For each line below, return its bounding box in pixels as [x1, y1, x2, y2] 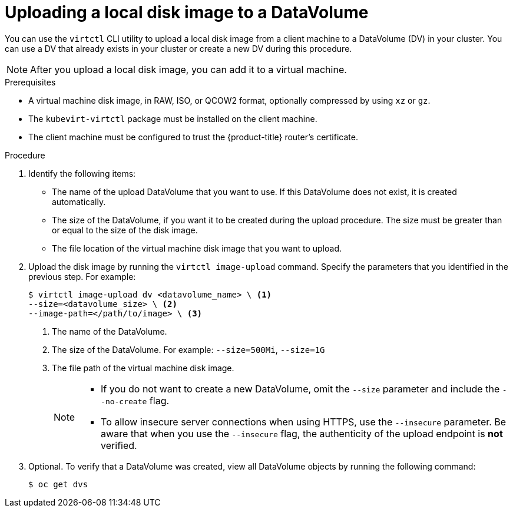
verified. [101, 439, 137, 451]
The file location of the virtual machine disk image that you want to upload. [52, 243, 342, 253]
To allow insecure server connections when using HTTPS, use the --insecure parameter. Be [101, 415, 507, 428]
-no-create [101, 397, 147, 406]
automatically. [52, 196, 106, 207]
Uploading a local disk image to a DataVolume [5, 2, 369, 22]
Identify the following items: [28, 168, 136, 179]
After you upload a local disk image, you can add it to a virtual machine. [30, 63, 347, 75]
